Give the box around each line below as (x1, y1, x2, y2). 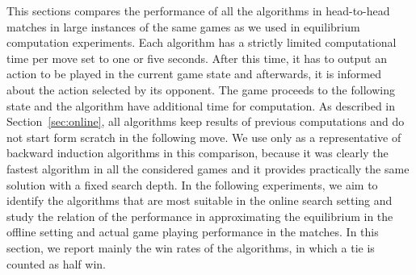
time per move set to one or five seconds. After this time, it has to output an (6, 49, 388, 66)
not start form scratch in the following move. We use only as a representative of (6, 128, 401, 145)
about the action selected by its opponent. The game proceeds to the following (6, 81, 395, 98)
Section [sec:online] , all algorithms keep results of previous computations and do (6, 113, 405, 130)
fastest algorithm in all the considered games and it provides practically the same (6, 160, 410, 177)
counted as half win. (6, 255, 106, 272)
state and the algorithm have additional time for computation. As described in (6, 97, 396, 114)
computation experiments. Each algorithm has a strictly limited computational (6, 34, 397, 51)
